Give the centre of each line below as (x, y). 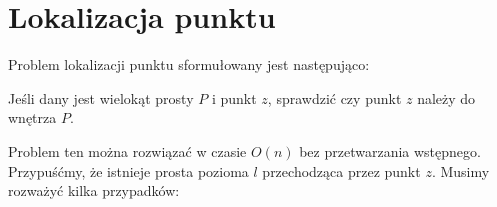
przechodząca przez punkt (341, 170)
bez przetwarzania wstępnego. (390, 150)
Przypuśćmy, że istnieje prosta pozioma (128, 170)
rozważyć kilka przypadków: (94, 190)
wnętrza (32, 117)
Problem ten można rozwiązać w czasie (127, 150)
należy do (446, 97)
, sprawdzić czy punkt (334, 97)
